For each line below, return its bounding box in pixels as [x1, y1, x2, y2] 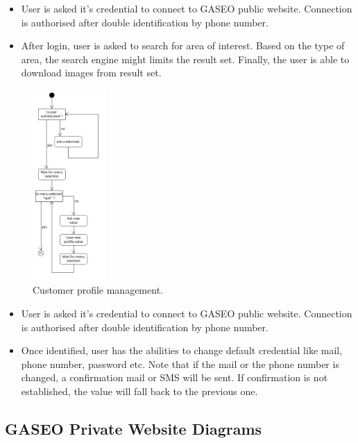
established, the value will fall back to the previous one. [21, 383, 258, 398]
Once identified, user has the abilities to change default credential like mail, [21, 343, 343, 358]
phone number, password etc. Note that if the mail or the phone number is [21, 356, 339, 371]
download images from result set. [21, 65, 162, 80]
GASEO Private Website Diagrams [5, 417, 262, 439]
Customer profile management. [33, 283, 163, 297]
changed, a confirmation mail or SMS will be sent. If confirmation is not [21, 370, 328, 385]
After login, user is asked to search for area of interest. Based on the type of [21, 38, 345, 53]
